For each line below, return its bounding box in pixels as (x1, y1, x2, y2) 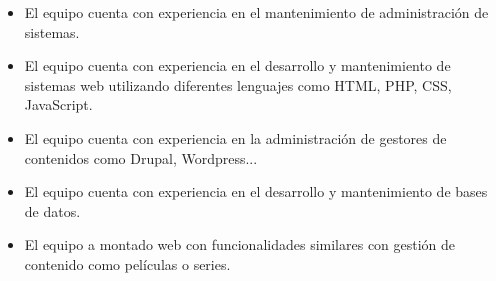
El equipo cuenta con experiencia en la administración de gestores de (24, 127, 447, 148)
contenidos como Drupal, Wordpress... (24, 147, 258, 168)
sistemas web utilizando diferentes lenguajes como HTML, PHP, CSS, (24, 74, 452, 95)
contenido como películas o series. (24, 253, 231, 274)
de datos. (24, 200, 81, 221)
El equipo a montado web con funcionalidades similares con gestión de (24, 234, 456, 255)
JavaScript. (24, 94, 93, 115)
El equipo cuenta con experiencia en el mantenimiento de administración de (24, 2, 489, 22)
